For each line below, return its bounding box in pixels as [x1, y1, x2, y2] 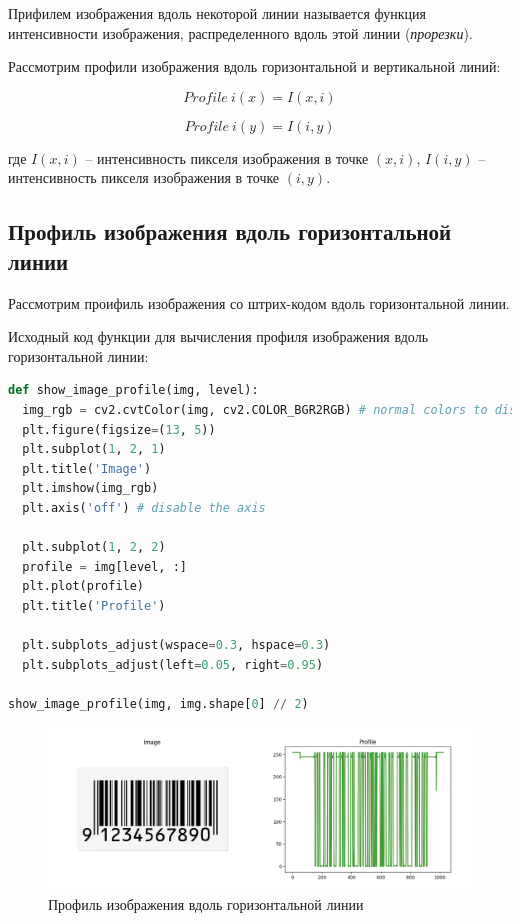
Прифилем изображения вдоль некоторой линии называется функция [8, 3, 427, 23]
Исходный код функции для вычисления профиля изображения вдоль [8, 326, 429, 347]
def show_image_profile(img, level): [8, 383, 259, 398]
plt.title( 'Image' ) [22, 461, 152, 476]
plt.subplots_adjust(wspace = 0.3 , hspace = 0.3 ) [22, 638, 331, 653]
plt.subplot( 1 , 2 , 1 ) [22, 442, 166, 457]
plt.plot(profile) [22, 579, 145, 594]
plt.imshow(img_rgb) [22, 481, 159, 496]
